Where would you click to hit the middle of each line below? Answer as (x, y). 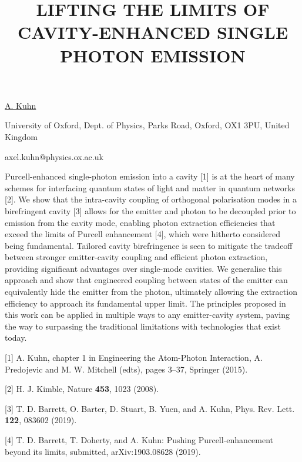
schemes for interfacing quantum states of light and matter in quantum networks (150, 187)
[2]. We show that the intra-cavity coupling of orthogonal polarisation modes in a (151, 199)
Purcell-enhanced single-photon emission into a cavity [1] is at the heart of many (150, 176)
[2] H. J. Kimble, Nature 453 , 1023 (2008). (82, 389)
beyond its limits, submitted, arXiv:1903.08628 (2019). (103, 451)
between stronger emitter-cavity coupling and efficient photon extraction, (136, 257)
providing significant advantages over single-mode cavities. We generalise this (143, 268)
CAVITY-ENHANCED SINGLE (153, 32)
